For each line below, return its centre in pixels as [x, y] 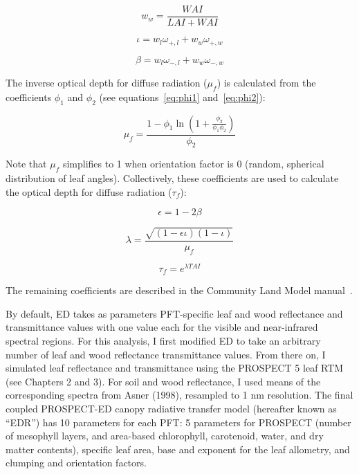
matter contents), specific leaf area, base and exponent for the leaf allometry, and [178, 449]
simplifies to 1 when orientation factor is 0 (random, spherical [193, 164]
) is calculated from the [266, 82]
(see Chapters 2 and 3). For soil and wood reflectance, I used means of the [163, 381]
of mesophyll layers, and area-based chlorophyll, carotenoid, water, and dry [165, 436]
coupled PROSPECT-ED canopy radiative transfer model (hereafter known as [171, 409]
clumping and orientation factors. [76, 463]
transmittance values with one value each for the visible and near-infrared [162, 327]
